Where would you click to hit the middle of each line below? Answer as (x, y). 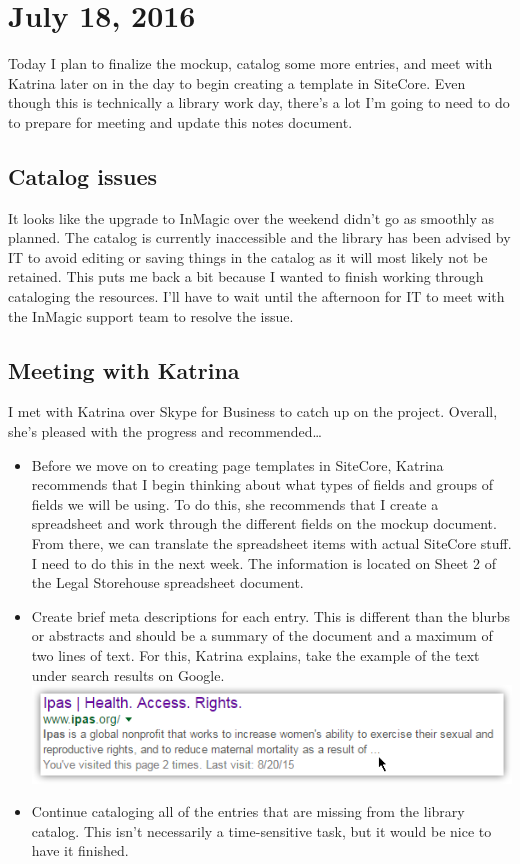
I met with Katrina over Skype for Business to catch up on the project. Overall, (253, 411)
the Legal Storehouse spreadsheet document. (167, 582)
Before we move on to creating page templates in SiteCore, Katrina (237, 464)
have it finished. (80, 850)
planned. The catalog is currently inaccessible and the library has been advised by (259, 237)
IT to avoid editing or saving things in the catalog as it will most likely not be (248, 256)
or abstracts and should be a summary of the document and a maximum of (262, 635)
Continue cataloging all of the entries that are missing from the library (248, 811)
